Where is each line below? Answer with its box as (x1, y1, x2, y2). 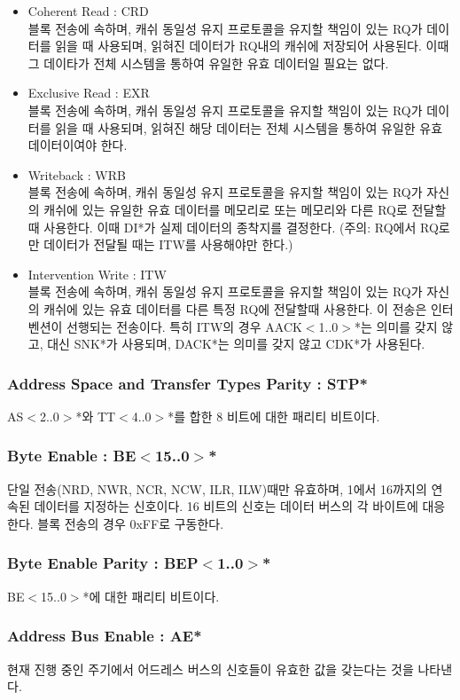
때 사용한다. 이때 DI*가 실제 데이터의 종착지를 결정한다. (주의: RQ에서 (27, 217, 417, 236)
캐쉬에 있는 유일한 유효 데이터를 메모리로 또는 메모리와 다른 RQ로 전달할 (43, 200, 447, 218)
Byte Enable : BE (7, 444, 136, 467)
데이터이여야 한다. (27, 136, 128, 154)
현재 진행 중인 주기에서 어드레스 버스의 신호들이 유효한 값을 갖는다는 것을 (7, 659, 414, 678)
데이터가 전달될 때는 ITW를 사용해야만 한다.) (43, 235, 293, 254)
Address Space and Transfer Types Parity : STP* (7, 372, 368, 394)
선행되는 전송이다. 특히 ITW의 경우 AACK (66, 317, 302, 335)
